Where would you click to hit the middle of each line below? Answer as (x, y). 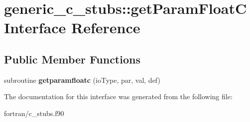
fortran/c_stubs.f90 (34, 113)
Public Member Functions (72, 59)
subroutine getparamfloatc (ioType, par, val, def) (82, 80)
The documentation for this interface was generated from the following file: (118, 96)
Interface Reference (72, 28)
